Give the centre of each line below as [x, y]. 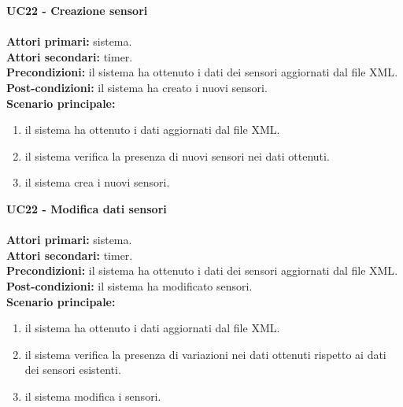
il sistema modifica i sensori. [93, 396]
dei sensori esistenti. [73, 370]
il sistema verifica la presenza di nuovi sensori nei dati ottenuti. [177, 155]
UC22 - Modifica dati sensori [87, 208]
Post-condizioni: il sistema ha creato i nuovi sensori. [137, 87]
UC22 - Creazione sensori [77, 10]
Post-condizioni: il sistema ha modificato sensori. [129, 285]
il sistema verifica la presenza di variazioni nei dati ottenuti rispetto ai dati [205, 354]
